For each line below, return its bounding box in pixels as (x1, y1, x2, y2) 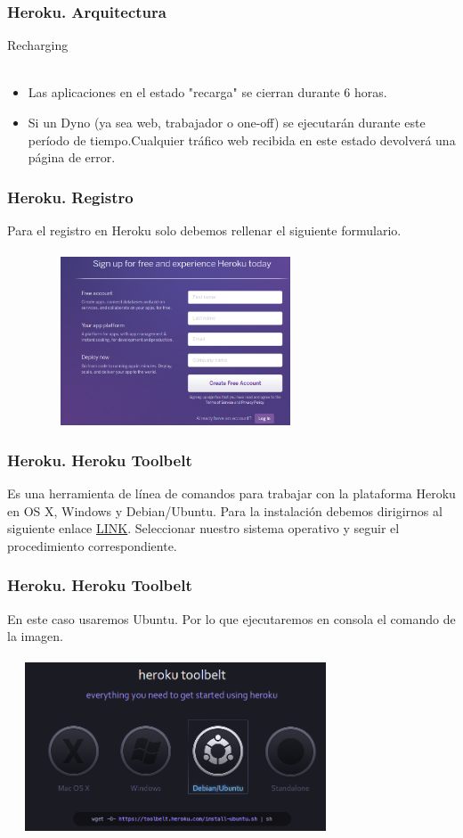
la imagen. (7, 627, 63, 645)
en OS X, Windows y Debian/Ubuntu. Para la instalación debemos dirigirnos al (7, 501, 443, 520)
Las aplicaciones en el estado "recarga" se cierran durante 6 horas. (28, 83, 387, 102)
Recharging (7, 36, 69, 54)
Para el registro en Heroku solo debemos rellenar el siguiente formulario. (7, 221, 402, 239)
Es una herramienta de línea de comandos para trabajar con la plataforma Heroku (7, 483, 456, 502)
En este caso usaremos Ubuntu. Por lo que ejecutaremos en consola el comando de (7, 609, 456, 628)
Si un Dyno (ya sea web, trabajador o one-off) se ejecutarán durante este (28, 113, 426, 131)
